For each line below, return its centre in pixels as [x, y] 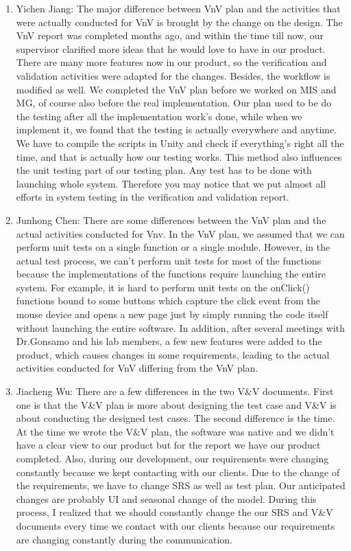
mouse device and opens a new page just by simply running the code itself [172, 314]
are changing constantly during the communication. [124, 539]
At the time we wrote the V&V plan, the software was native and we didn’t [175, 431]
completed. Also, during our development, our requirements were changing [172, 458]
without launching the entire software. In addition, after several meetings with [180, 327]
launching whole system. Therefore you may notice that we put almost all [171, 183]
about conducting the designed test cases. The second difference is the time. [175, 418]
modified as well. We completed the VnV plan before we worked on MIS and [176, 89]
